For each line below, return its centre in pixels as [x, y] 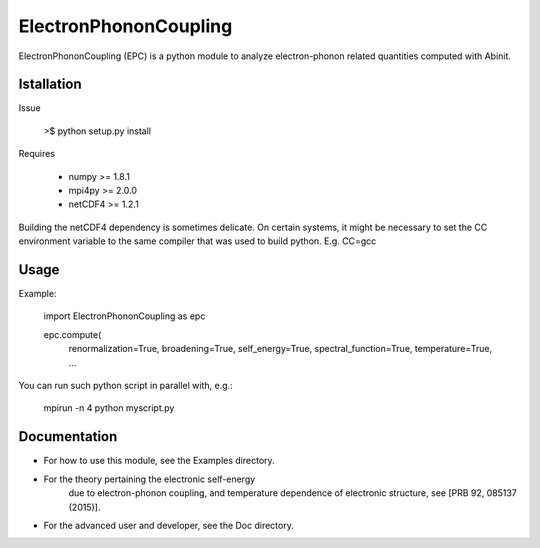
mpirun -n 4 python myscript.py [109, 408]
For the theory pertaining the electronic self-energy [149, 479]
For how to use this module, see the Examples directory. [159, 461]
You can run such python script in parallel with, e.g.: [126, 386]
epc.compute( [72, 334]
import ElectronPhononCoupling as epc [124, 316]
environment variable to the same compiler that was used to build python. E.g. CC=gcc [197, 241]
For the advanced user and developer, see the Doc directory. [168, 525]
